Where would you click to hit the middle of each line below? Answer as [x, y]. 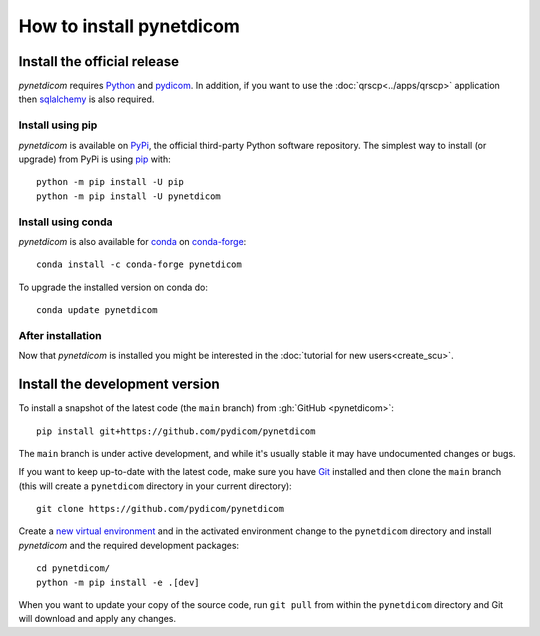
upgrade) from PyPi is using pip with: [94, 159]
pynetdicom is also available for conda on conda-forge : [132, 241]
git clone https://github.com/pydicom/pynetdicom [160, 509]
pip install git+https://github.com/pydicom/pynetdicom [176, 431]
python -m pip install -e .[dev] [118, 582]
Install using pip [58, 125]
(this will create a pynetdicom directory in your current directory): [155, 486]
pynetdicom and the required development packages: [129, 545]
